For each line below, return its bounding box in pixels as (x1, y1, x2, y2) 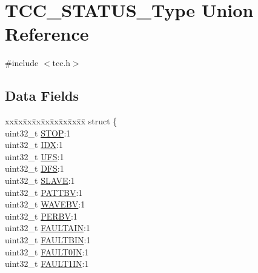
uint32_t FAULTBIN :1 (5, 234, 91, 246)
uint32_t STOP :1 (5, 126, 71, 139)
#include (5, 56, 39, 69)
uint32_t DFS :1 (5, 162, 64, 175)
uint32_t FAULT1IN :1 (5, 257, 89, 270)
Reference (5, 21, 89, 46)
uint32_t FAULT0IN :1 (5, 245, 89, 258)
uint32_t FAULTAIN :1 (5, 221, 90, 234)
